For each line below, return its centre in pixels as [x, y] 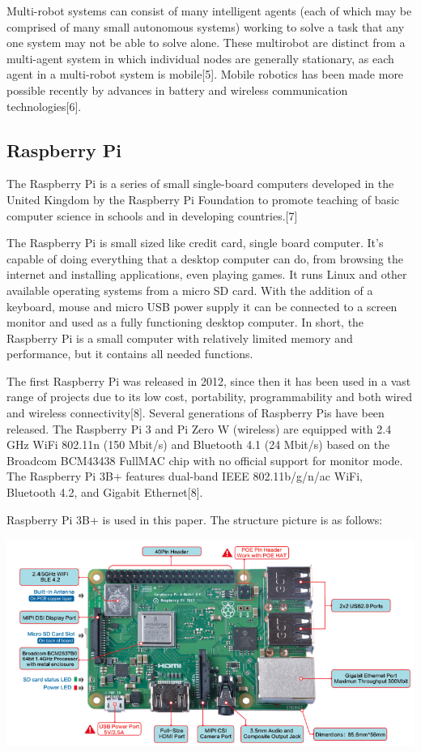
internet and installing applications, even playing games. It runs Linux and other [207, 274]
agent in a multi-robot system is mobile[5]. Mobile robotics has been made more [205, 74]
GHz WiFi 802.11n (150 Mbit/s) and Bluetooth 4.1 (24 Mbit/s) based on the [198, 444]
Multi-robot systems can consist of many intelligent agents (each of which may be [209, 11]
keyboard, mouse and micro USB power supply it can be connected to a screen [202, 306]
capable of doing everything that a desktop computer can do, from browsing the [205, 258]
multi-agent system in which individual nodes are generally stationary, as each [200, 58]
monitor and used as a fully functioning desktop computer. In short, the [185, 322]
